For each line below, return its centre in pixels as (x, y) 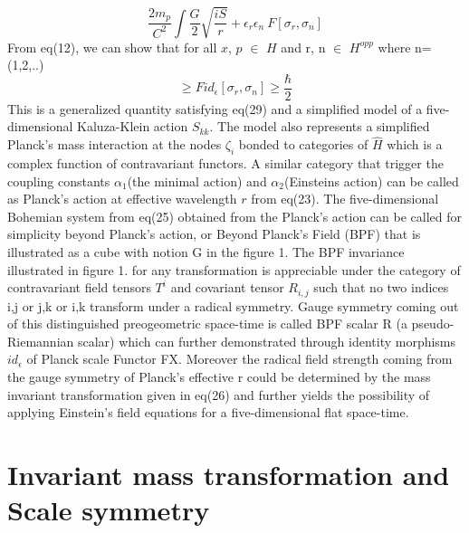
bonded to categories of (303, 144)
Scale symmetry (109, 510)
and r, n (303, 47)
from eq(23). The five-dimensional (345, 199)
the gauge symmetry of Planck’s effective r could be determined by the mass (219, 377)
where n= (405, 47)
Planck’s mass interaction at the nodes (115, 144)
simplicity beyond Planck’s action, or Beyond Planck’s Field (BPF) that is (214, 234)
